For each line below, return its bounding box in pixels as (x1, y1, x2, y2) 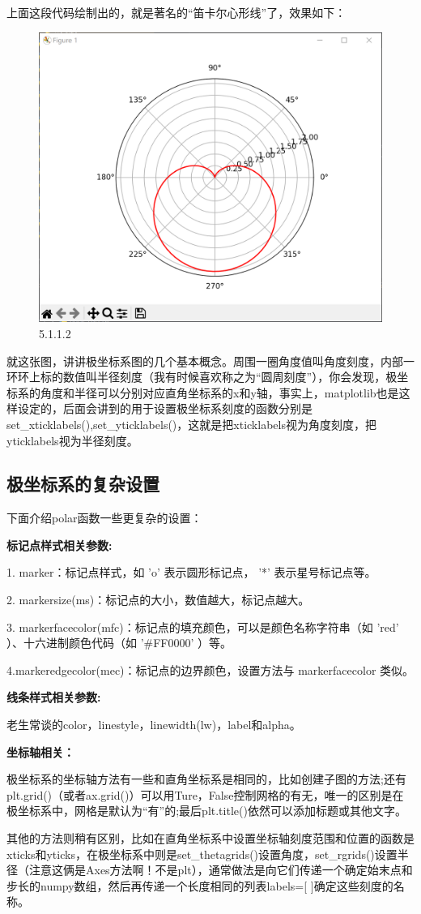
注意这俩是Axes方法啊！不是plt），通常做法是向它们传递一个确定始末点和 (28, 861, 413, 878)
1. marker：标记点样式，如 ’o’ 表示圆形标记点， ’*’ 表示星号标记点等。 (6, 564, 376, 581)
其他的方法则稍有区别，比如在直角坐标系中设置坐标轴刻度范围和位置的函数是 (6, 830, 415, 847)
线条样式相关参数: (6, 689, 101, 706)
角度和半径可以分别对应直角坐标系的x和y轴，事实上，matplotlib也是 (40, 384, 399, 401)
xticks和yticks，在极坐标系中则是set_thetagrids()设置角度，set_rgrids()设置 (6, 845, 398, 862)
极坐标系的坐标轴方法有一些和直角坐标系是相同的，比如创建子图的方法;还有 (6, 770, 406, 787)
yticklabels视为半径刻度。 (6, 431, 138, 448)
